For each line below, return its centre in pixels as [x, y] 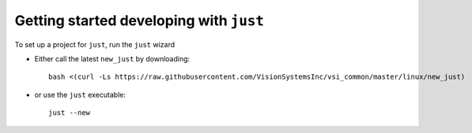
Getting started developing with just [140, 20]
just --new [70, 113]
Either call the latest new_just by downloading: [112, 58]
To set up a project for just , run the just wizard [95, 44]
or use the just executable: [80, 94]
